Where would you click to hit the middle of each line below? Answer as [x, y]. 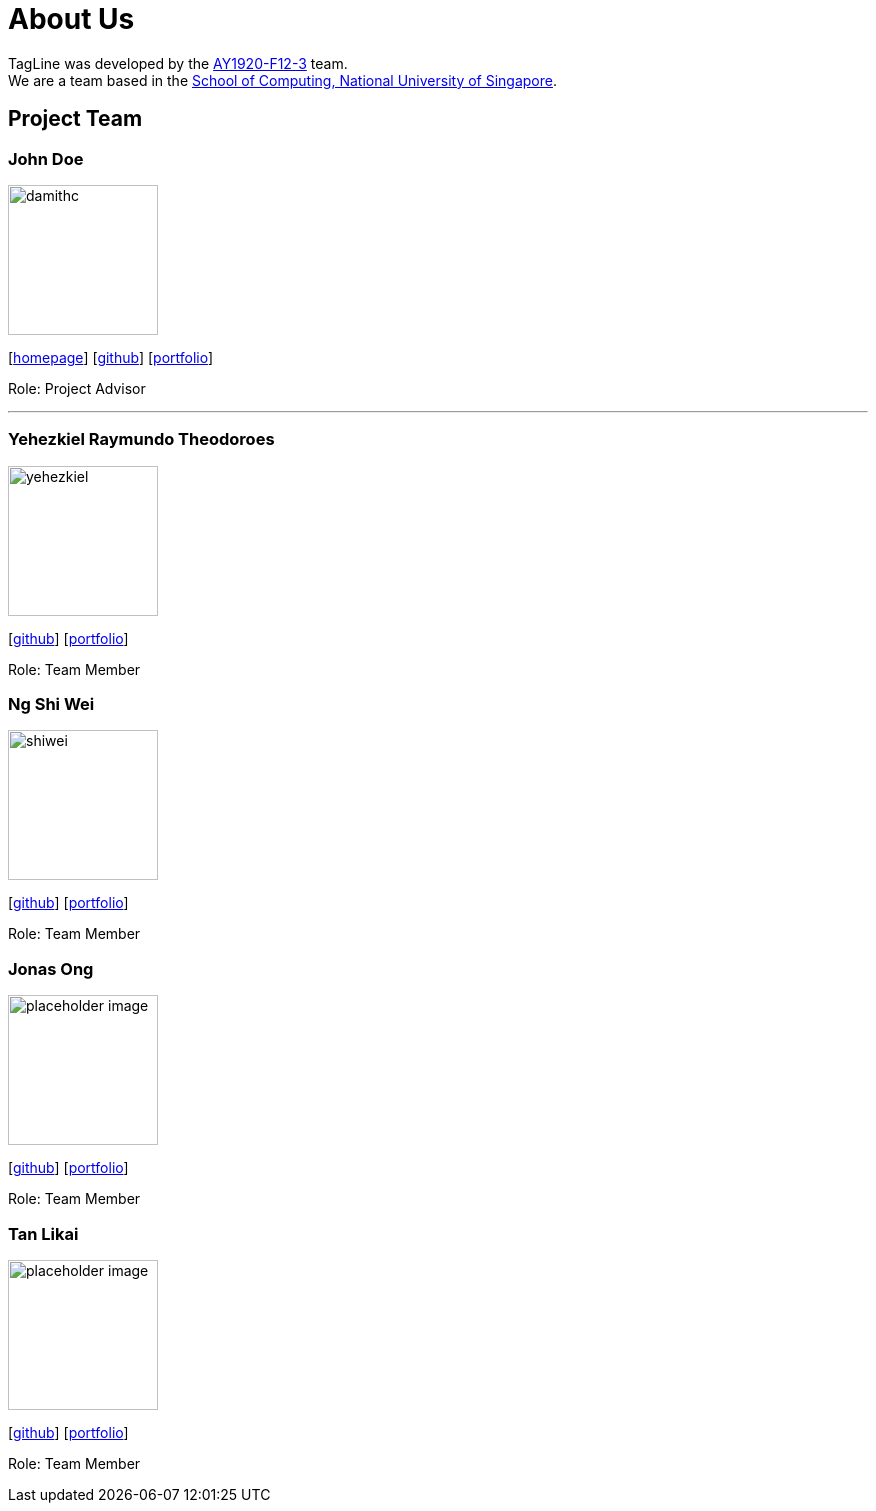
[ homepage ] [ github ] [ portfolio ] [111, 357]
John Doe [46, 158]
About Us [71, 19]
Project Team [75, 119]
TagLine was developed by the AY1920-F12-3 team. [178, 63]
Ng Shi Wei [51, 704]
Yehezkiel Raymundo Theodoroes [141, 439]
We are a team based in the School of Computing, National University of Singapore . [283, 80]
